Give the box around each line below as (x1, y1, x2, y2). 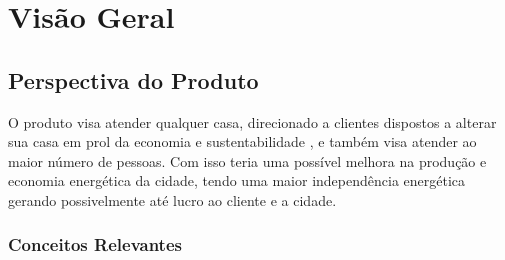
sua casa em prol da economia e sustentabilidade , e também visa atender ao (8, 131, 477, 152)
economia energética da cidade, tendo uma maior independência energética (8, 170, 466, 191)
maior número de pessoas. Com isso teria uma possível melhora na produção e (8, 150, 487, 171)
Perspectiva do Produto (8, 64, 259, 95)
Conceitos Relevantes (8, 232, 182, 257)
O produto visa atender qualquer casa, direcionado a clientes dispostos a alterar (8, 111, 497, 132)
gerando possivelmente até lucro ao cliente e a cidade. (8, 189, 337, 210)
